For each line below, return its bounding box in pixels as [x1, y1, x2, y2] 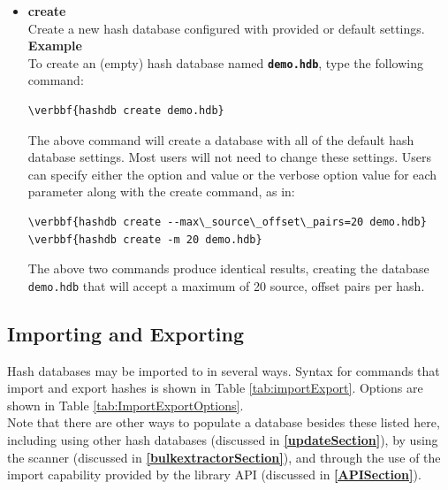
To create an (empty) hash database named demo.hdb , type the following [27, 53, 423, 72]
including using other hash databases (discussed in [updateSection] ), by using [7, 431, 438, 449]
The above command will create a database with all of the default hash [27, 130, 414, 149]
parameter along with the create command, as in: [27, 182, 295, 201]
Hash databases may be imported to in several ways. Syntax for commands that [7, 361, 440, 379]
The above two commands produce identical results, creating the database [27, 259, 429, 278]
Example [27, 36, 82, 55]
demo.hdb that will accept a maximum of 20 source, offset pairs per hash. [27, 276, 425, 295]
